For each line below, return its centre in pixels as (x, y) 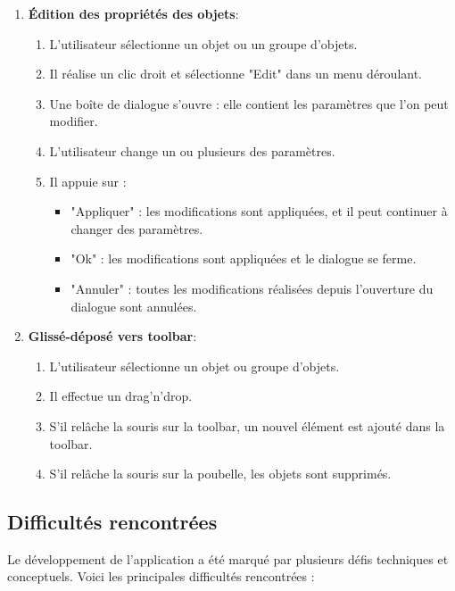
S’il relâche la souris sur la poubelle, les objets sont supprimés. (220, 474)
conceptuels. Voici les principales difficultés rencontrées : (161, 576)
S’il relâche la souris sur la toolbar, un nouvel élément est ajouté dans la (247, 425)
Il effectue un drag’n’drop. (121, 396)
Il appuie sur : (88, 181)
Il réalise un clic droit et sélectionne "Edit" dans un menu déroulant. (236, 74)
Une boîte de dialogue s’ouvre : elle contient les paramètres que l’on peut (249, 103)
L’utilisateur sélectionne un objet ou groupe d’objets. (194, 366)
